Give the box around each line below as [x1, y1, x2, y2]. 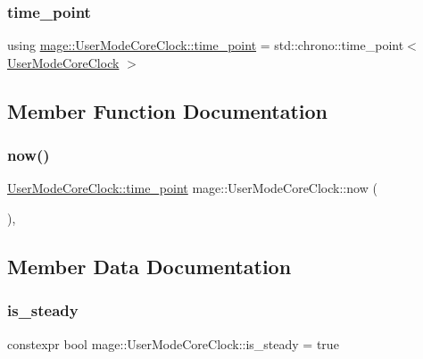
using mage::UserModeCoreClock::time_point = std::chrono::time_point [7, 36, 404, 54]
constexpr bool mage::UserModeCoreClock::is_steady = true [7, 334, 339, 353]
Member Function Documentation [7, 96, 328, 124]
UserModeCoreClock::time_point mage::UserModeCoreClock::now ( [7, 179, 377, 197]
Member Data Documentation [7, 252, 292, 280]
